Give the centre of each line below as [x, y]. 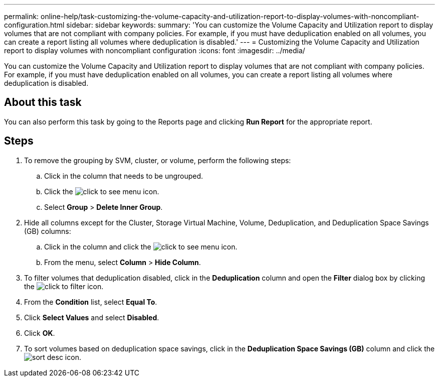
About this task [43, 102]
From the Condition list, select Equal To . [91, 302]
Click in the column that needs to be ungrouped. [124, 176]
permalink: [22, 16]
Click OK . [40, 333]
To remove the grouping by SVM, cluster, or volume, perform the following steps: [158, 160]
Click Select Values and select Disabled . [92, 317]
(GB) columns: [48, 231]
